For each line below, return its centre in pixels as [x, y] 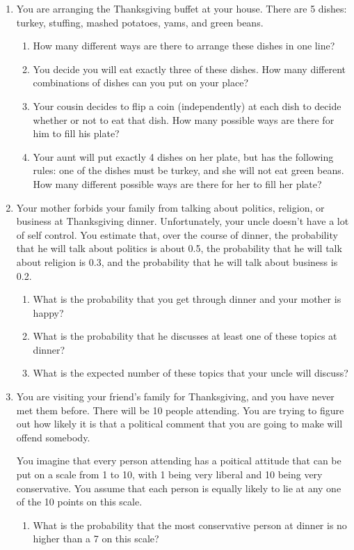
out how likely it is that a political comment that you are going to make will [179, 424]
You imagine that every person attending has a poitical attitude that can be [179, 461]
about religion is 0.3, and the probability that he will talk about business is [177, 261]
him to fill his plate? [76, 133]
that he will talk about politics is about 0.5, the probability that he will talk [179, 248]
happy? [48, 312]
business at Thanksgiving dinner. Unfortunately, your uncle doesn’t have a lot [183, 221]
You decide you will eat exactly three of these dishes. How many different [190, 69]
